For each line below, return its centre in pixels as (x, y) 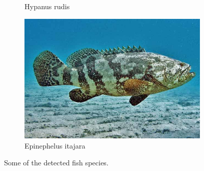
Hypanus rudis (47, 6)
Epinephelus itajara (55, 145)
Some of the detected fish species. (56, 163)
